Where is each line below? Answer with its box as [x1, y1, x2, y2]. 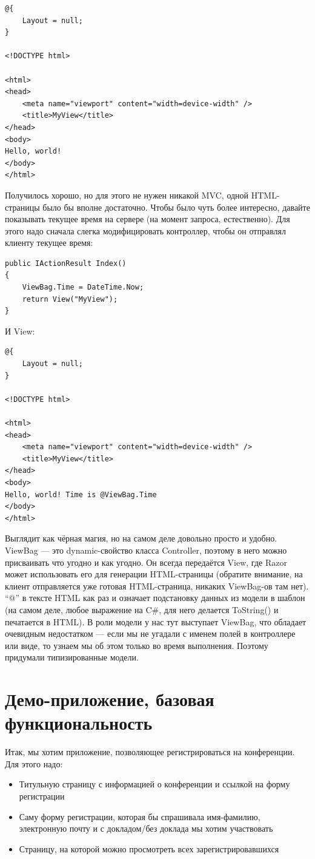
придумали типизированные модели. [5, 651, 139, 664]
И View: [5, 324, 35, 337]
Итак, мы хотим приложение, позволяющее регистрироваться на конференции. [5, 745, 295, 758]
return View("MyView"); [22, 294, 118, 304]
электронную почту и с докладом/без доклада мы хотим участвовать [19, 822, 273, 835]
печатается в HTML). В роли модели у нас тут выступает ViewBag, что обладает [5, 615, 307, 628]
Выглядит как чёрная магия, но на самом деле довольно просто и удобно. [5, 532, 277, 545]
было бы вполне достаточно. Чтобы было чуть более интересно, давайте [42, 200, 310, 213]
